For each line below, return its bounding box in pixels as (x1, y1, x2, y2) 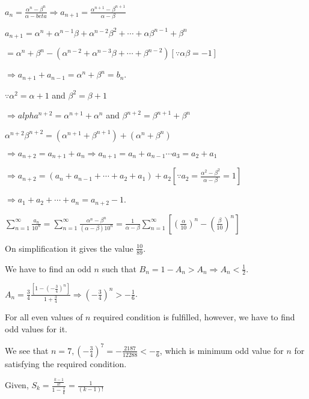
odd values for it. (5, 322, 67, 335)
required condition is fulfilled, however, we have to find (93, 311, 295, 323)
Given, (5, 379, 29, 391)
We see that (5, 344, 49, 356)
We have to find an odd (5, 262, 91, 275)
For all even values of (5, 311, 83, 323)
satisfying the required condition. (5, 357, 127, 370)
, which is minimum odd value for (159, 344, 284, 356)
